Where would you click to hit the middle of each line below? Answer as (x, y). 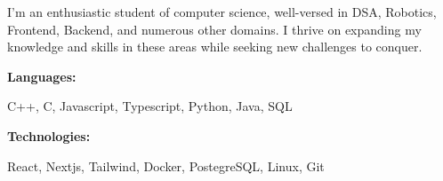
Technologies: (49, 135)
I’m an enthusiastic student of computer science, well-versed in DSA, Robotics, (222, 12)
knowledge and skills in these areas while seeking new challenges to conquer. (215, 47)
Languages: (42, 76)
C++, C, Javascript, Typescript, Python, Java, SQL (150, 106)
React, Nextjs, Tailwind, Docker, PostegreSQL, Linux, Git (166, 165)
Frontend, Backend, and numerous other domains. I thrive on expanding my (214, 29)
